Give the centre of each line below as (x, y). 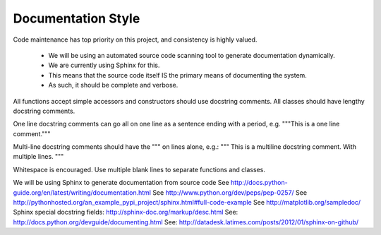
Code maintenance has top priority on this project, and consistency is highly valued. (135, 40)
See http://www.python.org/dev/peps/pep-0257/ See (230, 192)
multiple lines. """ (38, 157)
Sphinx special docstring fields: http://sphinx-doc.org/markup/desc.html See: (126, 212)
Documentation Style (77, 18)
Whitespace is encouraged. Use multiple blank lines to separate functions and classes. (139, 169)
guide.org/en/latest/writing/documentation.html (82, 192)
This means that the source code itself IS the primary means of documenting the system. (177, 75)
